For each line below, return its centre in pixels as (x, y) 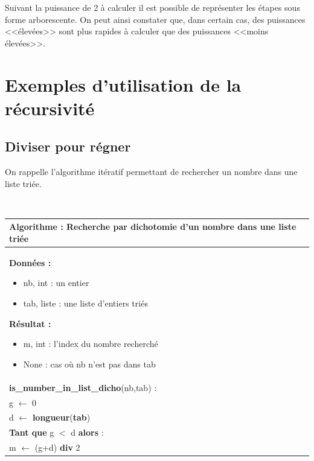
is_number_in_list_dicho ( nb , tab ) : (83, 387)
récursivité (50, 108)
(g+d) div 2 (57, 447)
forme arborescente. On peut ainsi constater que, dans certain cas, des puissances (155, 19)
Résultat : (30, 323)
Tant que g (32, 432)
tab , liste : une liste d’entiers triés (85, 303)
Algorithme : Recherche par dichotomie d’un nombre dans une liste (153, 227)
